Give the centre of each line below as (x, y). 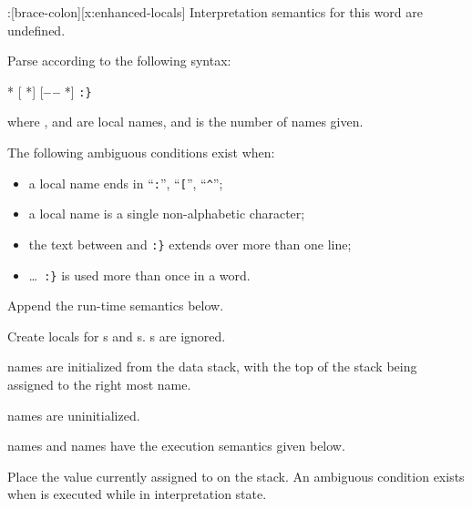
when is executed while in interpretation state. (137, 494)
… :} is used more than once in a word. (139, 275)
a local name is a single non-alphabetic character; (167, 214)
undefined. (36, 30)
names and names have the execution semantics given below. (176, 446)
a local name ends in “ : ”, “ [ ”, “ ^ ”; (126, 183)
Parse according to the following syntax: (119, 61)
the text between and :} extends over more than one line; (190, 244)
